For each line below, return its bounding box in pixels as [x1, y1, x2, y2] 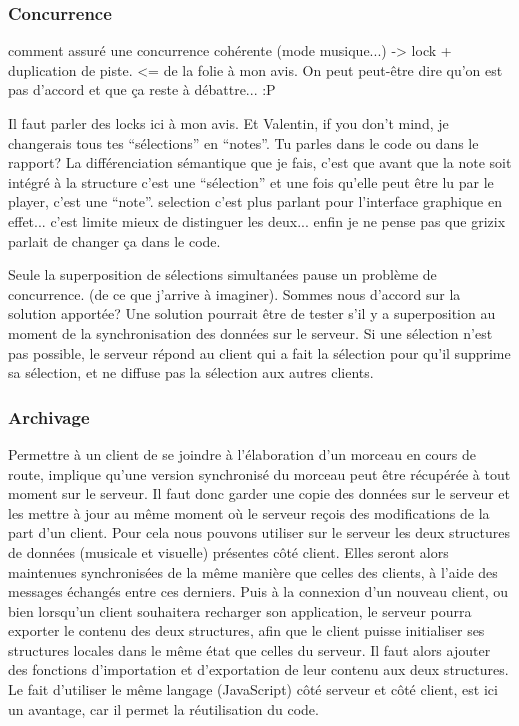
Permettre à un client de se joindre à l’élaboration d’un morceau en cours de [8, 443, 477, 464]
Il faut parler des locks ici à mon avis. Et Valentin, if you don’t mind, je [8, 113, 449, 133]
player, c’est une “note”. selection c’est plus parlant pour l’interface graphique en [8, 191, 503, 212]
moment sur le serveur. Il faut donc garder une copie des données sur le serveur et [8, 483, 510, 504]
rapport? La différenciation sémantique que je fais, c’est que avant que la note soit [8, 152, 512, 173]
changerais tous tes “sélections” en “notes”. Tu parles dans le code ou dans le [8, 132, 479, 153]
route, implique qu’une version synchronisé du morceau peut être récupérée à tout [8, 463, 511, 484]
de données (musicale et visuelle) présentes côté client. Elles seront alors [8, 541, 449, 562]
